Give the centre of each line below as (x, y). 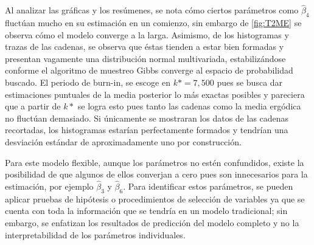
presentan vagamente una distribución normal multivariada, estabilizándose (145, 58)
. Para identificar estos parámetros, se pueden (208, 186)
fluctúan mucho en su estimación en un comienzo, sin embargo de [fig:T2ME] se (153, 23)
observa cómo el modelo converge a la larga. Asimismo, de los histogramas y (147, 34)
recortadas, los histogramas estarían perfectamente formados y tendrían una (147, 130)
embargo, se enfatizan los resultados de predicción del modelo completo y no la (152, 222)
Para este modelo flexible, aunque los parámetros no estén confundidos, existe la (155, 162)
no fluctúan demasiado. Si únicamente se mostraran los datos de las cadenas (147, 118)
